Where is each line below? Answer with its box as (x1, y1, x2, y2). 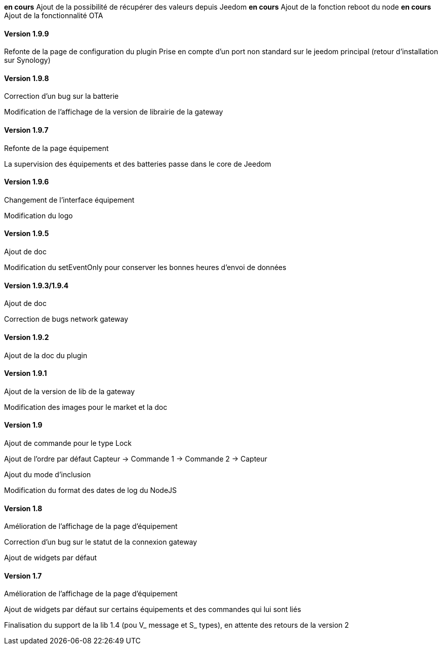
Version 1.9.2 (4, 332, 49, 341)
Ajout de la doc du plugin (4, 351, 88, 360)
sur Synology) (4, 56, 51, 65)
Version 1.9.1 (4, 369, 47, 378)
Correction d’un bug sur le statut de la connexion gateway (4, 538, 197, 547)
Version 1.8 (4, 504, 43, 513)
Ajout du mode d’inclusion (4, 470, 91, 479)
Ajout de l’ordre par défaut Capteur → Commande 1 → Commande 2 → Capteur (4, 454, 267, 463)
